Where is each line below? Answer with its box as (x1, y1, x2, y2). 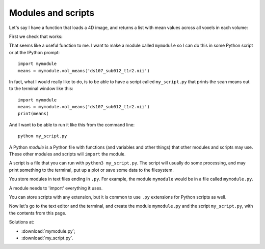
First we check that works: (9, 33, 63, 39)
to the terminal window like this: (9, 86, 74, 92)
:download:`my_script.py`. (21, 235, 74, 241)
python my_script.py (18, 133, 67, 139)
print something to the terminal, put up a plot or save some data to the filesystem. (9, 167, 174, 173)
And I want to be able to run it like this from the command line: (9, 122, 135, 127)
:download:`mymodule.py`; (21, 228, 76, 234)
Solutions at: (9, 219, 34, 225)
